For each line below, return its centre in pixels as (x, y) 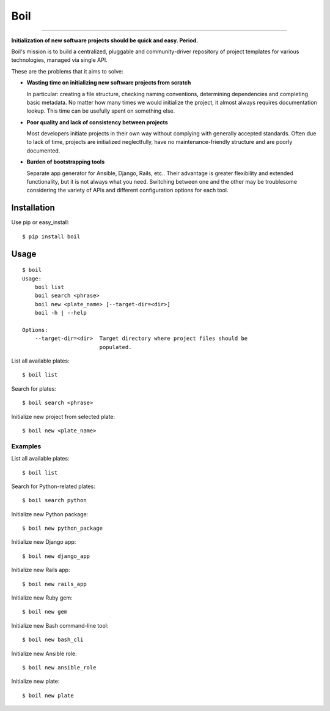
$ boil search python (54, 500)
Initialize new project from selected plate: (63, 416)
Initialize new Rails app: (41, 570)
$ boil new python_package (63, 529)
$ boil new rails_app (54, 584)
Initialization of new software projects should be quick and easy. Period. (105, 40)
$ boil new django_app (56, 556)
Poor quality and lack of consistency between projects (97, 122)
